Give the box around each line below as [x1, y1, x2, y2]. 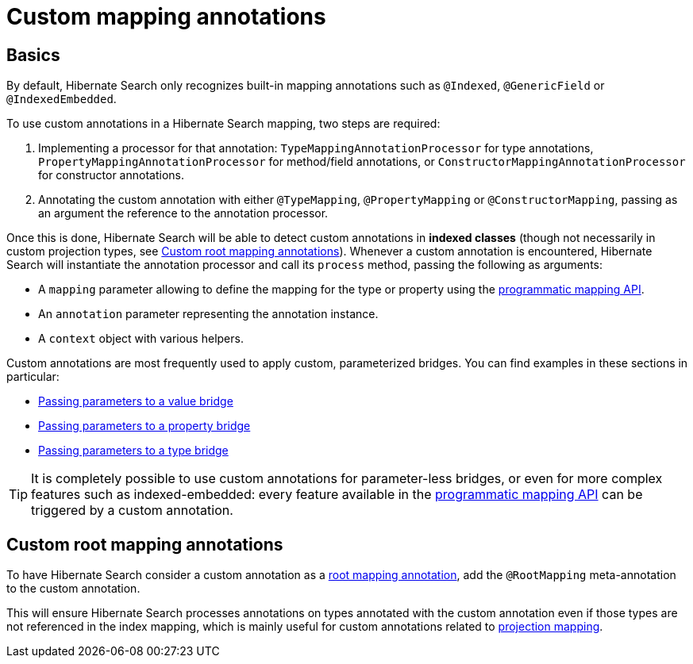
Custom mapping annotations [6, 3, 326, 30]
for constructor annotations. [38, 168, 184, 182]
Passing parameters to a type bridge [38, 443, 229, 458]
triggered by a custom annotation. [31, 502, 233, 519]
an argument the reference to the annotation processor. [38, 206, 329, 221]
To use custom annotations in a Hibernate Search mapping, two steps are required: [6, 117, 441, 131]
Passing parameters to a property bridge [38, 419, 251, 433]
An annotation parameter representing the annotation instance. [38, 307, 379, 321]
